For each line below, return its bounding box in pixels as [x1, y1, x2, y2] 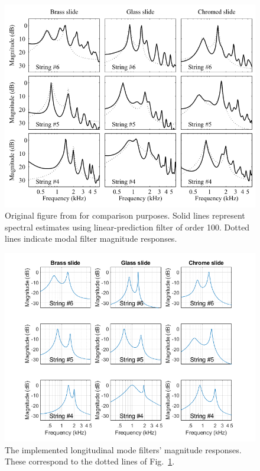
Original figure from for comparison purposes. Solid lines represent [5, 209, 245, 222]
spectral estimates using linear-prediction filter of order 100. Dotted [5, 220, 250, 233]
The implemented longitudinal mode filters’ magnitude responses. [5, 443, 242, 456]
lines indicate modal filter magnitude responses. [5, 232, 177, 245]
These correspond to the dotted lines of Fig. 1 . [5, 455, 175, 467]
